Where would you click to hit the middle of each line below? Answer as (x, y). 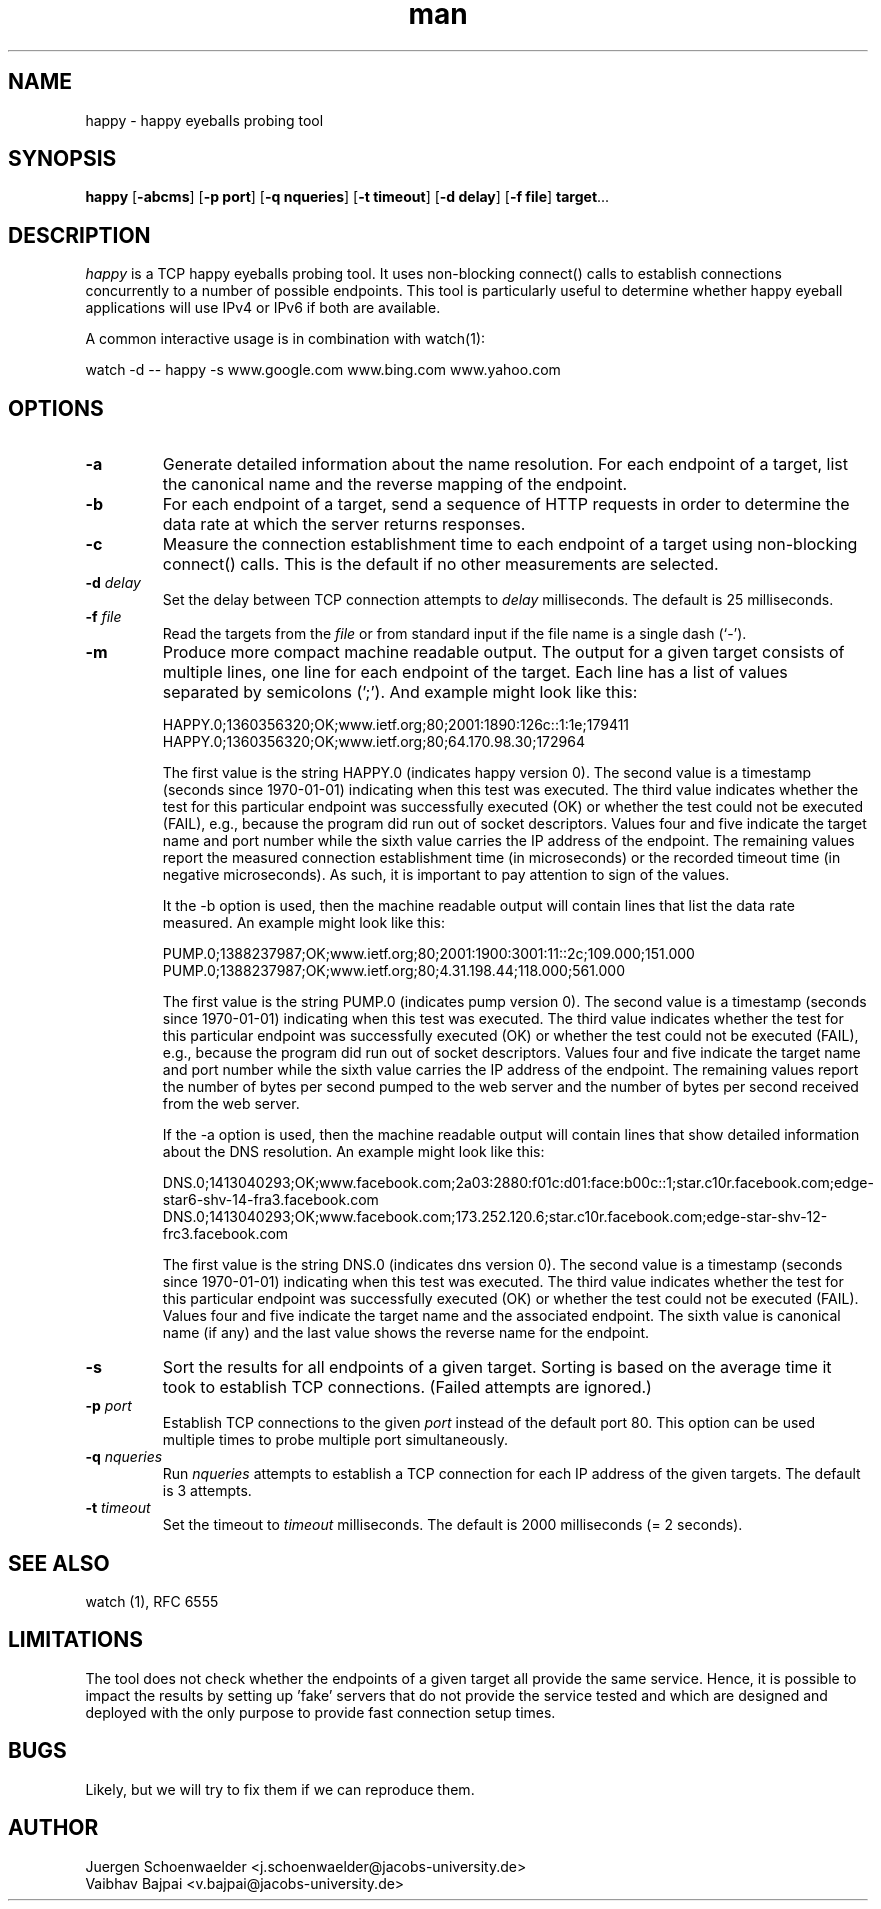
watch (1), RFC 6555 (152, 1601)
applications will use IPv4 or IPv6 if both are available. (263, 308)
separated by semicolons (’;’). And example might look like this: (400, 692)
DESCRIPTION (79, 235)
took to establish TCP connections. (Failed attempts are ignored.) (407, 1387)
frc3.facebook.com (225, 1234)
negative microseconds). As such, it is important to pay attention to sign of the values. (446, 875)
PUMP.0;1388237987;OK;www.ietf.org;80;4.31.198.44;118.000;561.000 (393, 971)
